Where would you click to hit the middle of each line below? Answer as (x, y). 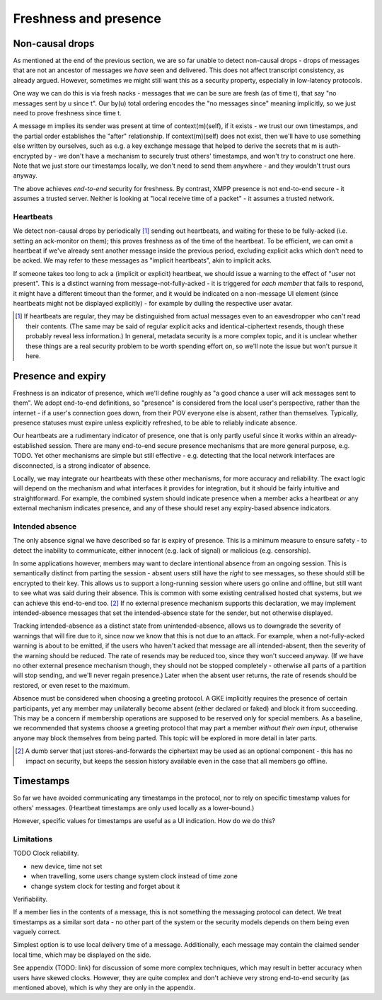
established (30, 445)
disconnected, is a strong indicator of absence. (82, 465)
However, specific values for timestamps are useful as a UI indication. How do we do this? (144, 821)
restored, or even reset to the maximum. (71, 685)
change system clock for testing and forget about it (105, 886)
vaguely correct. (37, 932)
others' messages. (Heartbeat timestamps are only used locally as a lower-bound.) (134, 808)
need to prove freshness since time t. (67, 113)
